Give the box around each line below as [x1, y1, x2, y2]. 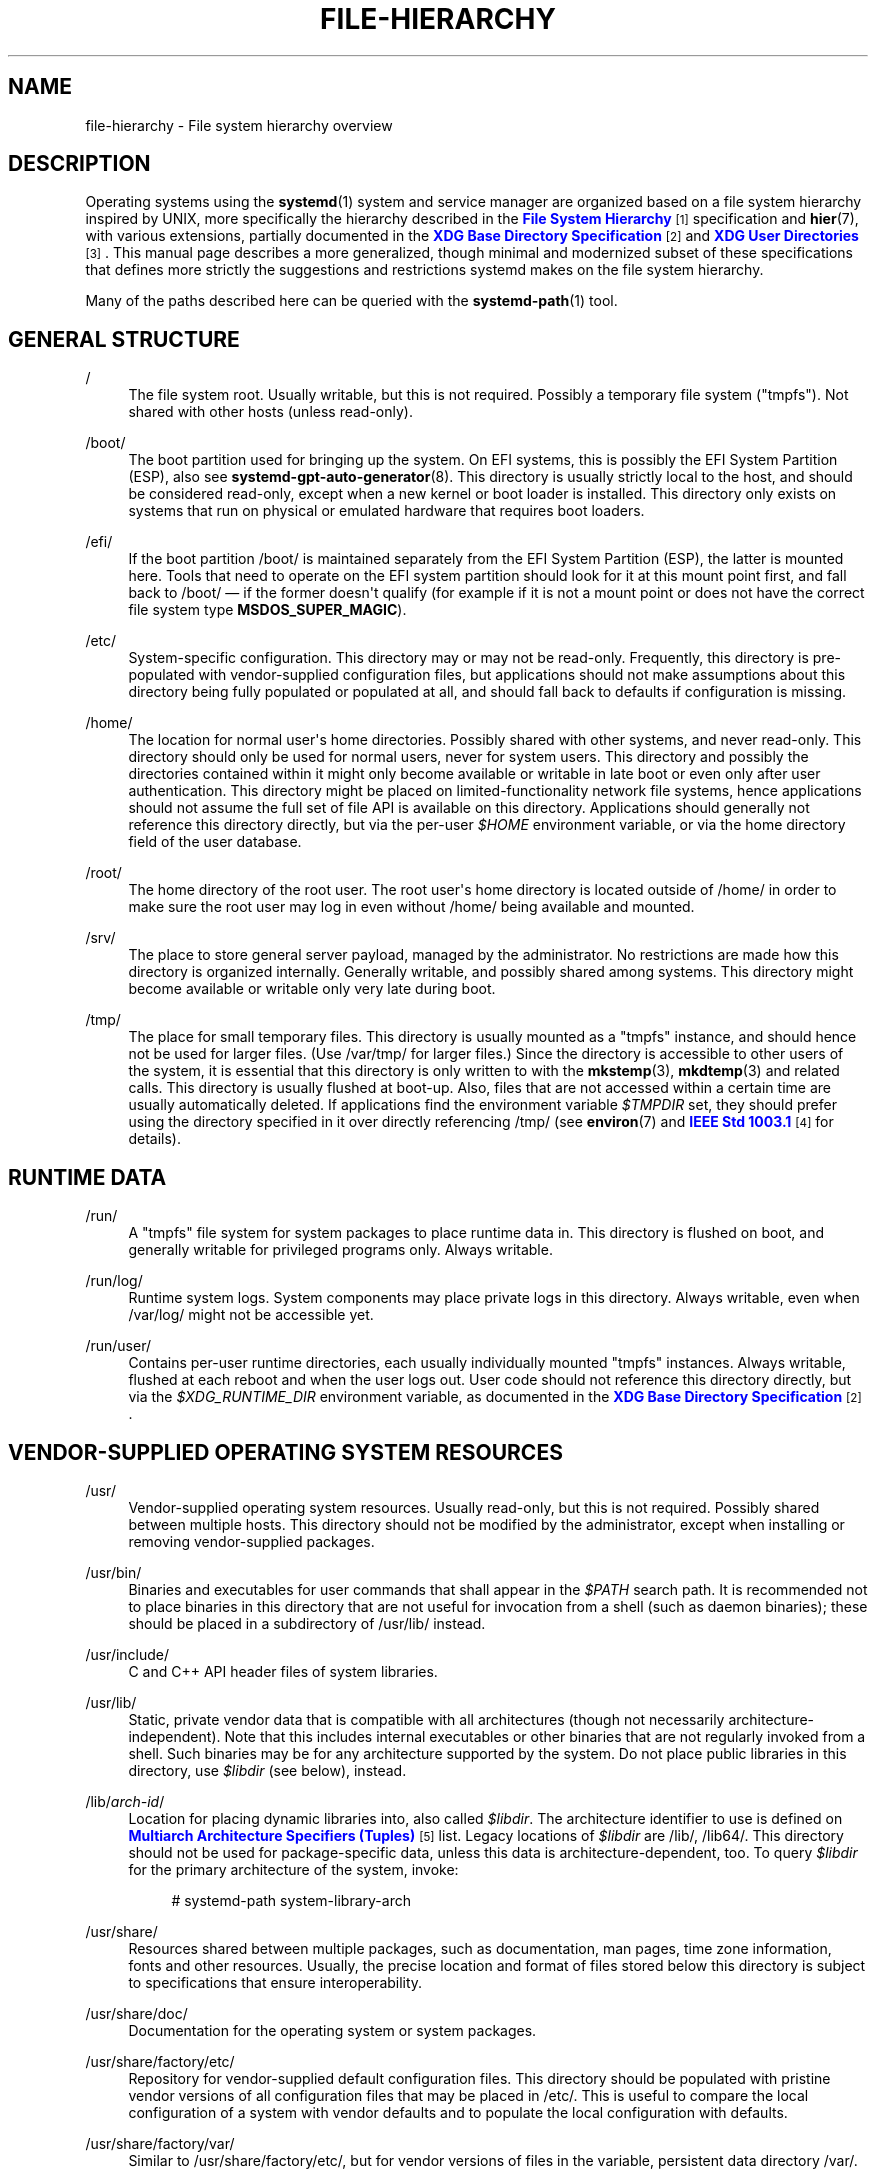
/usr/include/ [85, 1645, 170, 1663]
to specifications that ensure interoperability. [128, 1973, 423, 1991]
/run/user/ [85, 1337, 151, 1355]
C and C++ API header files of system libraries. [128, 1662, 438, 1680]
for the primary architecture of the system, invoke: [128, 1860, 459, 1878]
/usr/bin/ [85, 1563, 142, 1581]
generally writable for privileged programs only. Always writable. [128, 1241, 553, 1259]
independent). [128, 1727, 221, 1745]
